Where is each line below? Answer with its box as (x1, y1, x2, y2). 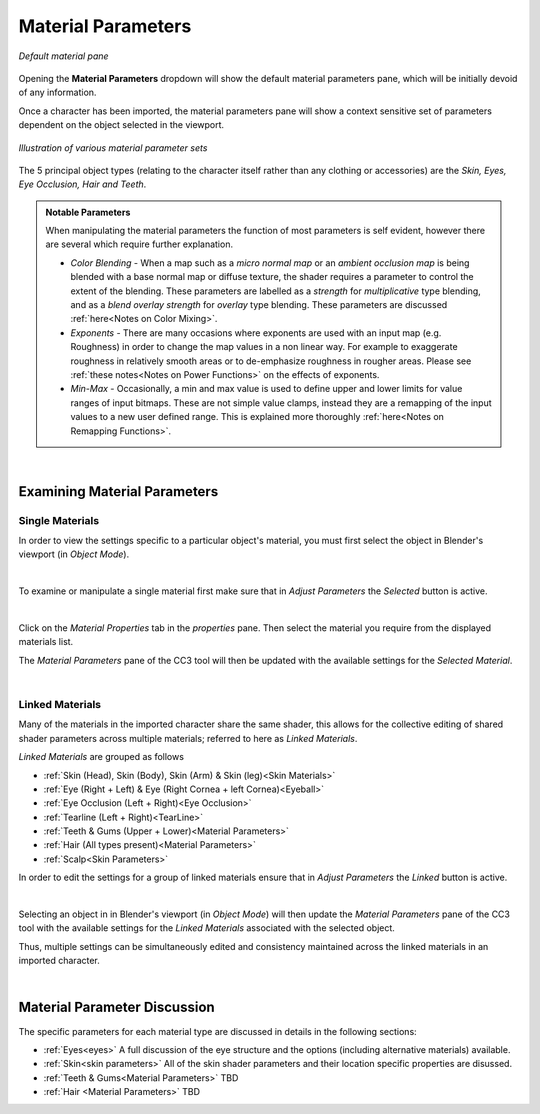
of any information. (18, 86, 97, 99)
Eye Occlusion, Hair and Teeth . (18, 178, 147, 190)
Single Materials (18, 513, 100, 527)
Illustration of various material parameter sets (18, 141, 208, 154)
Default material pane (18, 50, 109, 62)
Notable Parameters (45, 206, 131, 218)
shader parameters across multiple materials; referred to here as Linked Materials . (18, 732, 358, 744)
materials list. (18, 636, 74, 648)
